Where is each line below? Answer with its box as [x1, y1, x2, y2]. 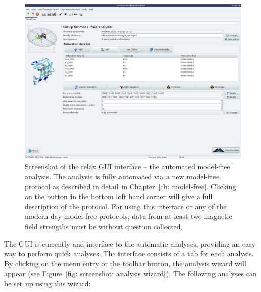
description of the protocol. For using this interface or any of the [25, 201, 227, 211]
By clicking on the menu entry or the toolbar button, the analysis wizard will [4, 258, 246, 269]
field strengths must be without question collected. [25, 221, 183, 232]
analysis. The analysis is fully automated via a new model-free [25, 171, 220, 182]
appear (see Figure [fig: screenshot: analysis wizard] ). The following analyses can [4, 268, 257, 279]
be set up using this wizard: [4, 278, 91, 289]
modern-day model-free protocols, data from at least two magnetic [25, 211, 232, 222]
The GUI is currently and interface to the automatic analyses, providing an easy [4, 238, 256, 249]
